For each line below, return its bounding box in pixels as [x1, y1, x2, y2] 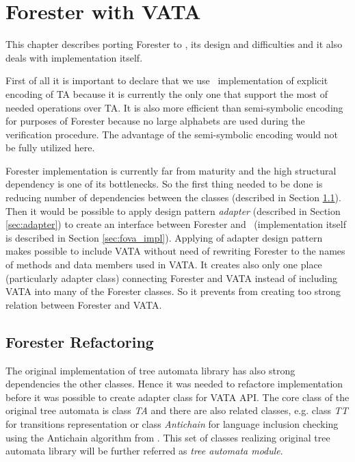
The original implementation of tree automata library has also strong [5, 363, 295, 377]
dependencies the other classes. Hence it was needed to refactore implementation [5, 376, 343, 391]
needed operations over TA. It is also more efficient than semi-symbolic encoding [5, 100, 343, 114]
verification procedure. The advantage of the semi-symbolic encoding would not [5, 127, 338, 141]
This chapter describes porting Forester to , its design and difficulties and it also [5, 37, 343, 51]
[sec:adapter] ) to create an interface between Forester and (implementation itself [5, 217, 346, 231]
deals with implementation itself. [5, 50, 143, 64]
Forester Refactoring [5, 331, 154, 352]
